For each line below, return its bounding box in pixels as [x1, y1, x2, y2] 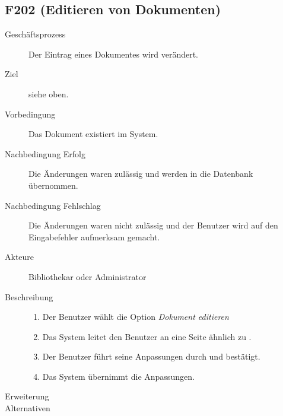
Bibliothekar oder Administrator [28, 270, 147, 282]
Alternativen [5, 402, 50, 414]
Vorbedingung [5, 107, 56, 120]
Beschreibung [5, 290, 53, 303]
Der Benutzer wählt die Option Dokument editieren [42, 310, 229, 323]
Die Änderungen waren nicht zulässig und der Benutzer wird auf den [28, 219, 278, 231]
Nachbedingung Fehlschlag [5, 199, 101, 211]
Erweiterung [5, 390, 49, 402]
